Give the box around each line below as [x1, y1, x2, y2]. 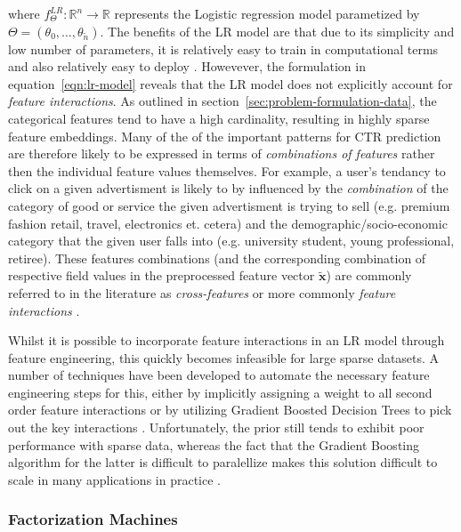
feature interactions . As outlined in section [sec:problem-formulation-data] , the [8, 92, 437, 110]
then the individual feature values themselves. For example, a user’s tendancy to [8, 161, 446, 180]
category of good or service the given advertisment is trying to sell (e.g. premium [8, 196, 450, 214]
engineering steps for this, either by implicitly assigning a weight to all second [8, 383, 433, 401]
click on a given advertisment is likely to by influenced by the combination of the [8, 179, 449, 197]
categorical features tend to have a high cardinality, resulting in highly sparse [8, 109, 430, 127]
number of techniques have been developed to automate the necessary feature [8, 366, 430, 384]
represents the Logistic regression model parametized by [114, 4, 420, 22]
